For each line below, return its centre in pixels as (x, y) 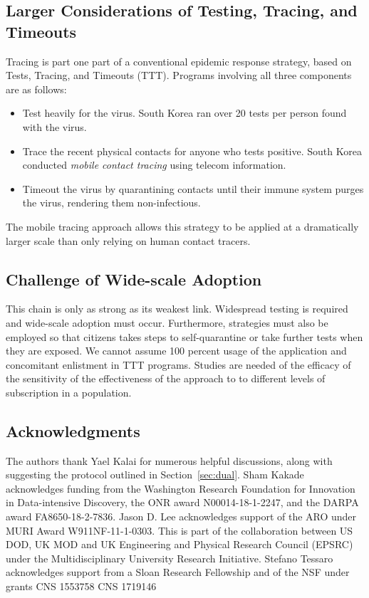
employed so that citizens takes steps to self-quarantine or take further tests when (184, 336)
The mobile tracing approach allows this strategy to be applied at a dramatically (182, 226)
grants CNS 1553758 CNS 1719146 (81, 586)
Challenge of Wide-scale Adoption (134, 279)
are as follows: (36, 89)
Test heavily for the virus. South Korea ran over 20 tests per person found (184, 113)
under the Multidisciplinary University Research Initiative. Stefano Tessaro (170, 558)
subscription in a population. (69, 392)
